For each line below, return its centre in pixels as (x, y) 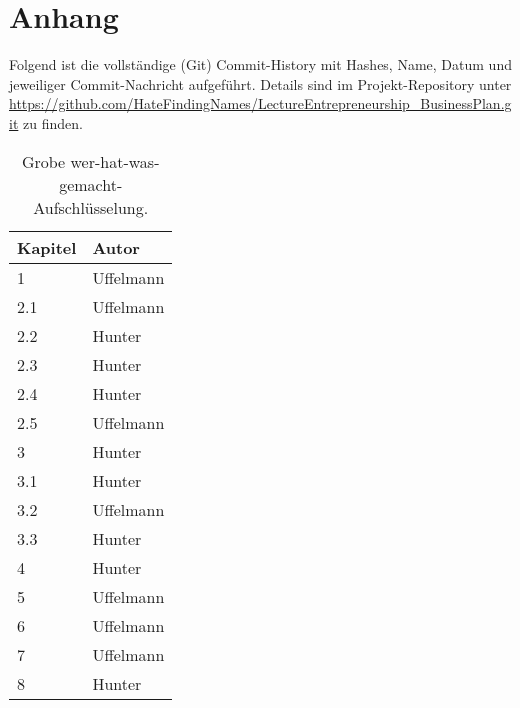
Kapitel (47, 247)
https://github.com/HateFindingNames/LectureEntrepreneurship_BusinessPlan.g (260, 103)
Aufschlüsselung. (91, 207)
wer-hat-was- (115, 161)
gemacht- (91, 184)
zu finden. (53, 122)
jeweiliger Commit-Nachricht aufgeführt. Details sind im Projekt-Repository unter (260, 83)
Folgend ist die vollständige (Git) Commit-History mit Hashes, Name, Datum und (260, 64)
